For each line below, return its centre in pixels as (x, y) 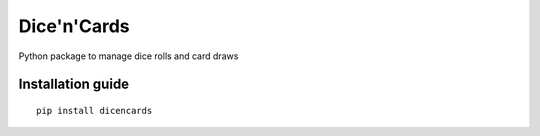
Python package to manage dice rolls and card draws (128, 56)
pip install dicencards (94, 110)
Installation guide (74, 84)
